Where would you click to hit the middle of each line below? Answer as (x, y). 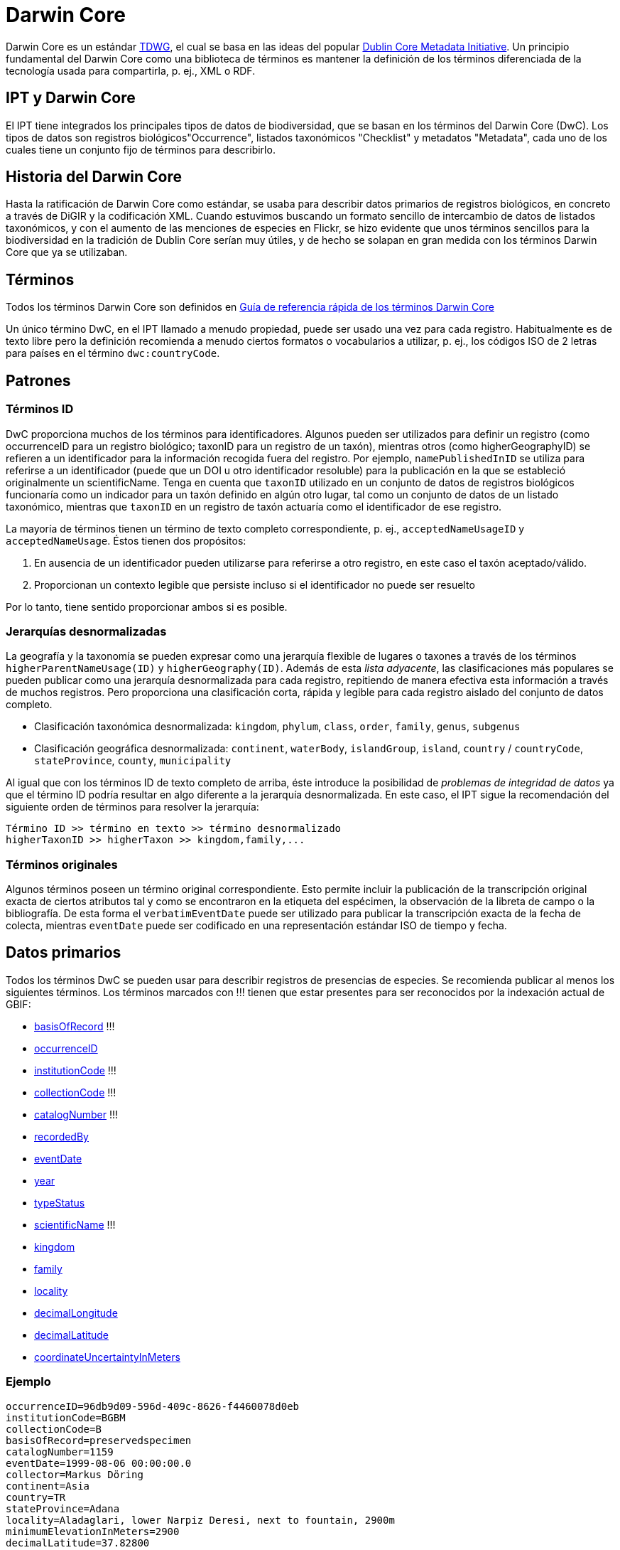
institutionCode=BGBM (66, 1417)
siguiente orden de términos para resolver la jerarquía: (132, 807)
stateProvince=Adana (63, 1508)
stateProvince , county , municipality (133, 761)
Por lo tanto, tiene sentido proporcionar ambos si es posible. (147, 606)
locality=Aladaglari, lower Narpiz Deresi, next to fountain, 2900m (200, 1520)
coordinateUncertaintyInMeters (107, 1357)
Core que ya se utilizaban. (67, 252)
